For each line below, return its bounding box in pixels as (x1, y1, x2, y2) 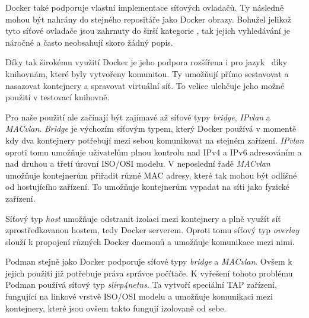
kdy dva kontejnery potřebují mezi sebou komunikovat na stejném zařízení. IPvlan (5, 133, 304, 146)
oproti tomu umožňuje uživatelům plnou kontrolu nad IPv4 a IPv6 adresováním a (5, 145, 302, 158)
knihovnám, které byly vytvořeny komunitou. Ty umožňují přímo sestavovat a (5, 67, 289, 79)
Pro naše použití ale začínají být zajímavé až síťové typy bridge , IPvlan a (5, 110, 270, 123)
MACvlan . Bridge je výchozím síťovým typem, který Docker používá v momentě (5, 122, 297, 135)
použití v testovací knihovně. (5, 91, 110, 103)
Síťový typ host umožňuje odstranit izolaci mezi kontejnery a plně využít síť (5, 212, 281, 224)
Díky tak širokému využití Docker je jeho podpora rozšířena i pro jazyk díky (5, 56, 288, 68)
